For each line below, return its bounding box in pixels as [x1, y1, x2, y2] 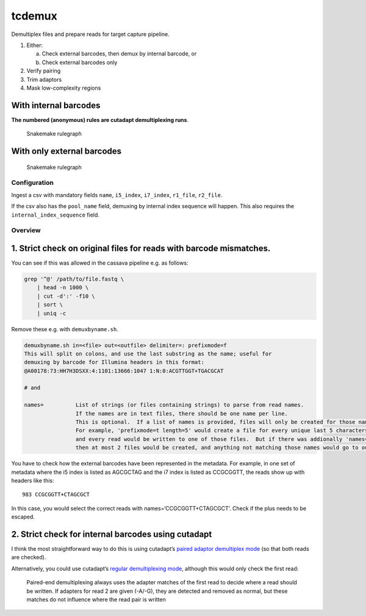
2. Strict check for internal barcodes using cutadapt [11, 529, 212, 539]
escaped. [11, 513, 35, 521]
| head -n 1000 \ [37, 284, 89, 291]
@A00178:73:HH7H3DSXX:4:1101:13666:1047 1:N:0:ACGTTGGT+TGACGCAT [24, 367, 224, 374]
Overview [11, 226, 41, 235]
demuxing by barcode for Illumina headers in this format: [24, 359, 204, 366]
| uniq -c [37, 310, 66, 317]
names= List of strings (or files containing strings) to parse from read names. [24, 401, 304, 409]
